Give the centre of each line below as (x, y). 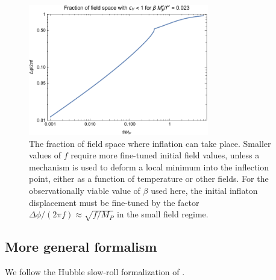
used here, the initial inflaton (204, 191)
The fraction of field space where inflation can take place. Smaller (150, 143)
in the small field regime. (162, 214)
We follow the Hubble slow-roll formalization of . (95, 272)
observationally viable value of (85, 191)
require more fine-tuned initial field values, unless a (165, 155)
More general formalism (81, 247)
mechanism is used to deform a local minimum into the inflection (149, 166)
